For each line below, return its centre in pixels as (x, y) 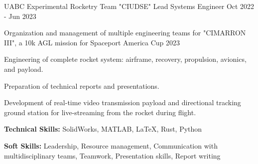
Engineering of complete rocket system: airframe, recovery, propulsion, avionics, (125, 59)
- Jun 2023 (20, 16)
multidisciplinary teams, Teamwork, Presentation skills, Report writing (112, 155)
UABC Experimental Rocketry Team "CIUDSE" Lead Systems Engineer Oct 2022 (129, 6)
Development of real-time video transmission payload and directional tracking (123, 102)
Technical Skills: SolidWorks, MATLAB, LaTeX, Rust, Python (103, 129)
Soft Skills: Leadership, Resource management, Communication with (111, 145)
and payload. (24, 69)
